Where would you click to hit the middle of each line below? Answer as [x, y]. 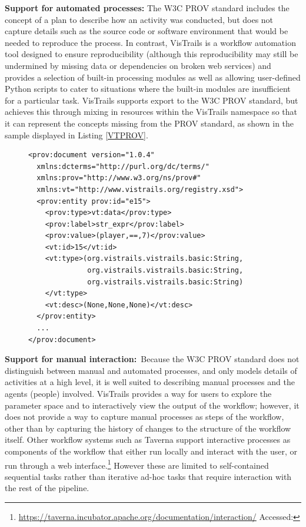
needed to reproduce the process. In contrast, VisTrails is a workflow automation [150, 42]
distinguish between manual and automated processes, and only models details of [151, 370]
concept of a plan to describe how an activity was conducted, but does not [139, 19]
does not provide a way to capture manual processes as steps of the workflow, [144, 417]
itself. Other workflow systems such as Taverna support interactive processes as [148, 440]
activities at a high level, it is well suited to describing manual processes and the [150, 382]
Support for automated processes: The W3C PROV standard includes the [147, 8]
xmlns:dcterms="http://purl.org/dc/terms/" [123, 166]
